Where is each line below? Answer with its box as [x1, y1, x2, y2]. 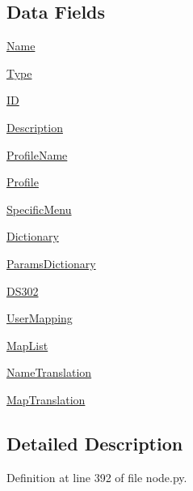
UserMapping [6, 310, 73, 327]
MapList [6, 336, 48, 353]
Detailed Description [6, 430, 183, 455]
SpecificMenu [6, 200, 72, 217]
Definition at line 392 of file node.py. [6, 468, 187, 485]
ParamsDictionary [6, 254, 96, 271]
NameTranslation [6, 364, 92, 381]
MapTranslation [6, 391, 86, 408]
